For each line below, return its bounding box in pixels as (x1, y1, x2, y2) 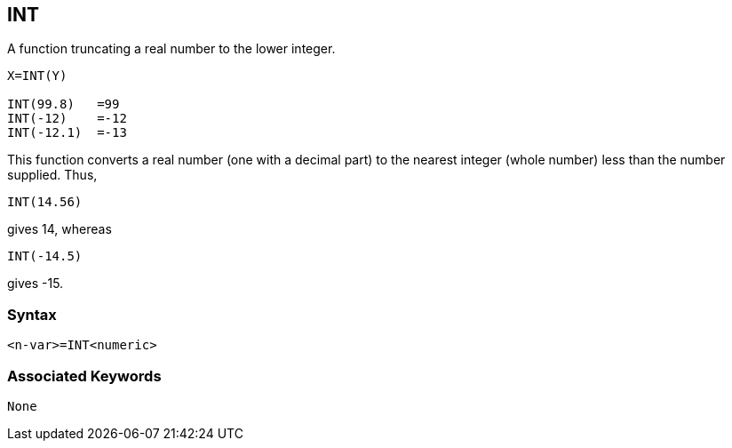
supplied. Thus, (7, 167, 98, 183)
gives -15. (7, 276, 64, 292)
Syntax (7, 305, 57, 324)
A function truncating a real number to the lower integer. (7, 41, 336, 57)
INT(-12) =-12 (7, 111, 127, 126)
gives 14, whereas (7, 221, 112, 237)
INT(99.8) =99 (7, 97, 120, 112)
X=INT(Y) (7, 68, 68, 84)
